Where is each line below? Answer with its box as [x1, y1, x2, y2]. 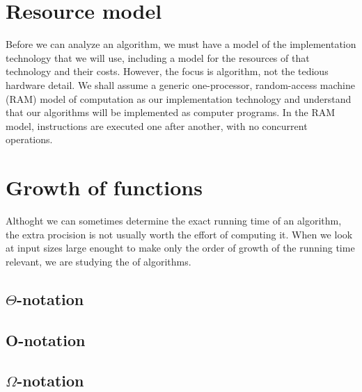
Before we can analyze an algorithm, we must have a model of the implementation [6, 37, 356, 51]
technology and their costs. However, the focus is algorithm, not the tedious [6, 64, 329, 79]
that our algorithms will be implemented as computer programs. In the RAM [6, 105, 336, 120]
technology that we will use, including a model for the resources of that [6, 50, 310, 65]
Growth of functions [6, 173, 203, 202]
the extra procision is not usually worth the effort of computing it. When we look [6, 227, 353, 241]
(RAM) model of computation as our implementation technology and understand [6, 91, 352, 106]
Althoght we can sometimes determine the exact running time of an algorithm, [6, 213, 342, 227]
